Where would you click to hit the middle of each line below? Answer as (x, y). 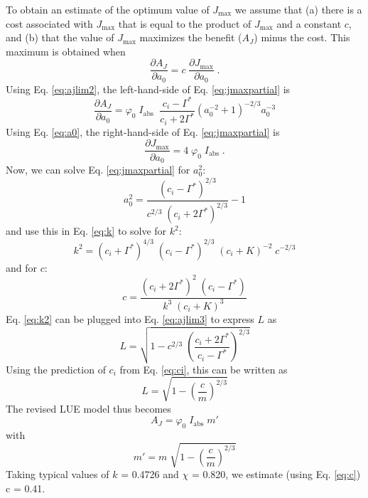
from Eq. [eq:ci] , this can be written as (204, 369)
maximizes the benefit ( (191, 37)
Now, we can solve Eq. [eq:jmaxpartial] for (98, 169)
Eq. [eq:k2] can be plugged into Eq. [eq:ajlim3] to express (130, 318)
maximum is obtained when (66, 51)
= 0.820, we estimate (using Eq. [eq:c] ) (276, 474)
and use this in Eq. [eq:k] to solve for (86, 231)
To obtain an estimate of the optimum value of (108, 9)
